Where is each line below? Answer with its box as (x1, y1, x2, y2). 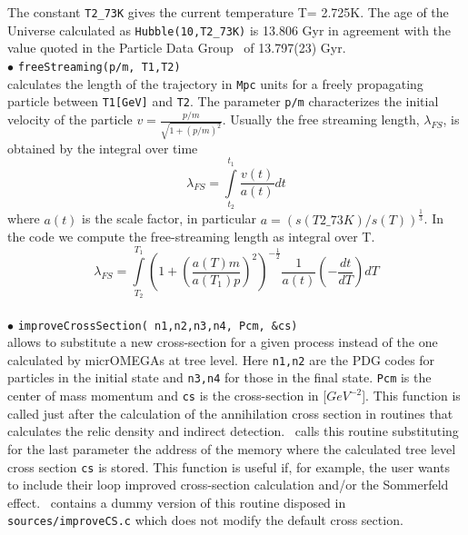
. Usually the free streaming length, (222, 110, 420, 129)
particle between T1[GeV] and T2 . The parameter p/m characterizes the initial (7, 92, 439, 111)
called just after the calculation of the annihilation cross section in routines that (7, 403, 453, 422)
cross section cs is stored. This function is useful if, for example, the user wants (7, 457, 450, 476)
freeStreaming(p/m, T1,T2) (17, 60, 181, 74)
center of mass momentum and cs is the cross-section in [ (7, 386, 327, 405)
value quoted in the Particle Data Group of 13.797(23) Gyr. (7, 38, 346, 57)
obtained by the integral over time (7, 138, 198, 157)
